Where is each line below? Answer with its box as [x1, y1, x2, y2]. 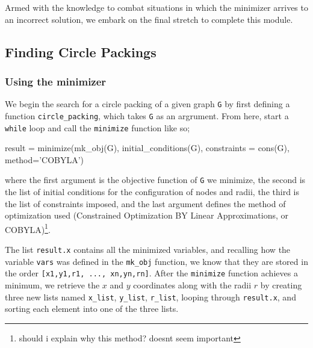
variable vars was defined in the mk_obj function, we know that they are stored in [5, 255, 308, 267]
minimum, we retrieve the [5, 279, 100, 291]
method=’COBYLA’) [5, 153, 84, 166]
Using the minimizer [5, 73, 107, 89]
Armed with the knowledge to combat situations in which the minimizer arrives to [5, 1, 308, 13]
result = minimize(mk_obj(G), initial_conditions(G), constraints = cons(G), [5, 141, 290, 154]
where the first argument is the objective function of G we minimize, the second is [5, 173, 306, 186]
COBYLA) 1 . [5, 221, 51, 235]
